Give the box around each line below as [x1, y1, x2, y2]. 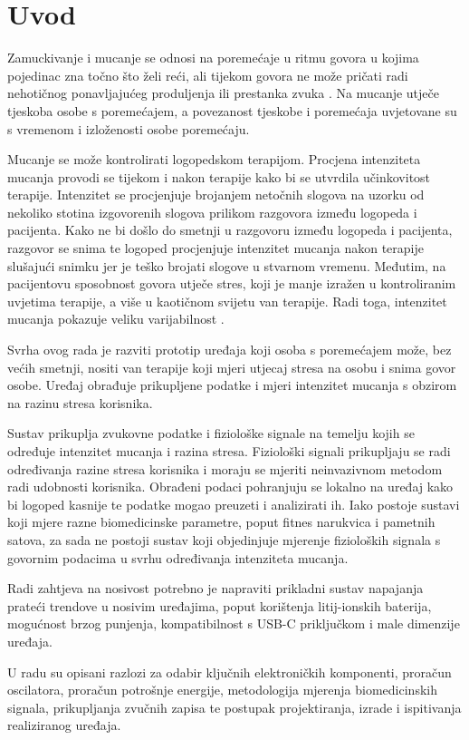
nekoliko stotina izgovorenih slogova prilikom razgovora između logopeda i [7, 202, 417, 221]
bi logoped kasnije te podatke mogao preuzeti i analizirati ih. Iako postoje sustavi [7, 494, 460, 513]
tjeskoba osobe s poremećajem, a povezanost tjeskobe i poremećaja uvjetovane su [7, 101, 457, 120]
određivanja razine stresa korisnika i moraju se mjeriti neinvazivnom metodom [7, 459, 443, 478]
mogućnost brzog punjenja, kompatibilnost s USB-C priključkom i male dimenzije [7, 614, 460, 633]
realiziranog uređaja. [7, 716, 121, 735]
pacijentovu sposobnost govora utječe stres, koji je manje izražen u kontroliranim [7, 274, 456, 293]
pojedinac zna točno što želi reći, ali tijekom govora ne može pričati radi [7, 65, 408, 84]
